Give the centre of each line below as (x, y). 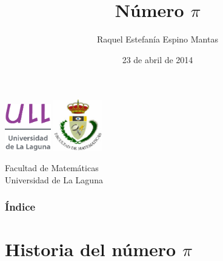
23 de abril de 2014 (158, 59)
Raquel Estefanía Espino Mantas (158, 39)
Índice (20, 207)
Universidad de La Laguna (54, 179)
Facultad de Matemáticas (52, 168)
